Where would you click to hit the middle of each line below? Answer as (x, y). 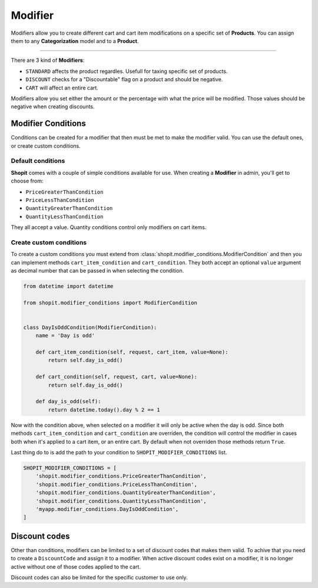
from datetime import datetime (69, 286)
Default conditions (38, 161)
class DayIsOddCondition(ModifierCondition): (90, 327)
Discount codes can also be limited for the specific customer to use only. (99, 577)
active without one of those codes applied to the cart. (76, 567)
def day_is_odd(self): (68, 401)
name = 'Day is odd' (65, 336)
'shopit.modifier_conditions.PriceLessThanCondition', (116, 484)
